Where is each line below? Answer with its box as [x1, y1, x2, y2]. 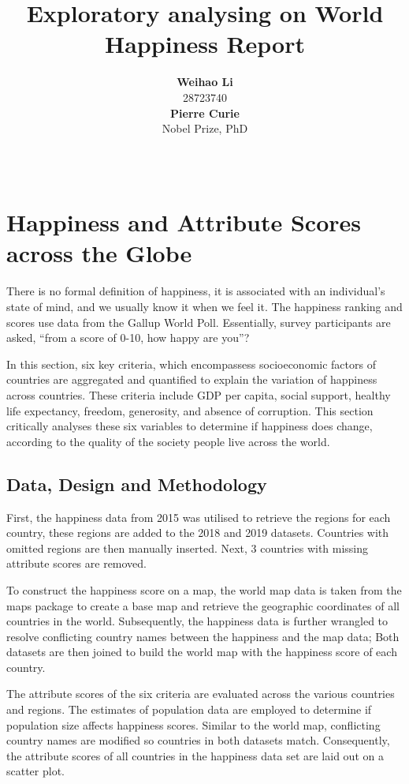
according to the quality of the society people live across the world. [6, 433, 330, 449]
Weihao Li [177, 73, 233, 90]
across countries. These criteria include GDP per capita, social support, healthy [6, 386, 391, 403]
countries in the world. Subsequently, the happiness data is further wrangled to [6, 613, 389, 629]
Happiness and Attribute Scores [6, 206, 362, 238]
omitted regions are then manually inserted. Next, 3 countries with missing [6, 539, 369, 556]
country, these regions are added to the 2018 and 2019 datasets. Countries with [6, 524, 389, 541]
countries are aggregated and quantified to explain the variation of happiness [6, 371, 377, 388]
